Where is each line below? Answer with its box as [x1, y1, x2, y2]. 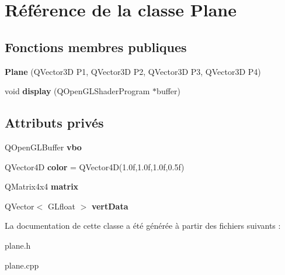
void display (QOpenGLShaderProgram [5, 85, 150, 97]
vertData [91, 200, 128, 212]
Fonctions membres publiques [5, 37, 187, 56]
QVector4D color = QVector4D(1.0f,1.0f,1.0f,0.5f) [5, 160, 185, 173]
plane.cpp [5, 259, 39, 271]
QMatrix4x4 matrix [5, 180, 79, 192]
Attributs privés [5, 114, 104, 132]
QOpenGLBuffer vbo [5, 140, 82, 153]
